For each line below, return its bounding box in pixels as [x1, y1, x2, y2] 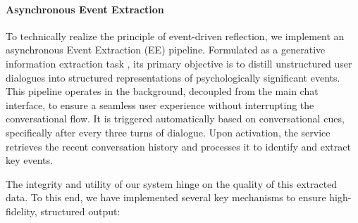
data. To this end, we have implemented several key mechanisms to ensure [6, 190, 326, 205]
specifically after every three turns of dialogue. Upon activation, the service [6, 125, 331, 139]
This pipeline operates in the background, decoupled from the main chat [6, 84, 319, 98]
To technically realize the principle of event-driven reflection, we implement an [6, 28, 345, 43]
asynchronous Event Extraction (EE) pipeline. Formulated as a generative [6, 42, 326, 57]
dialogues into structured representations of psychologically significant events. [6, 70, 340, 84]
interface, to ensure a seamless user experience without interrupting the [6, 97, 314, 112]
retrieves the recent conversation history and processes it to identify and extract [6, 139, 351, 153]
